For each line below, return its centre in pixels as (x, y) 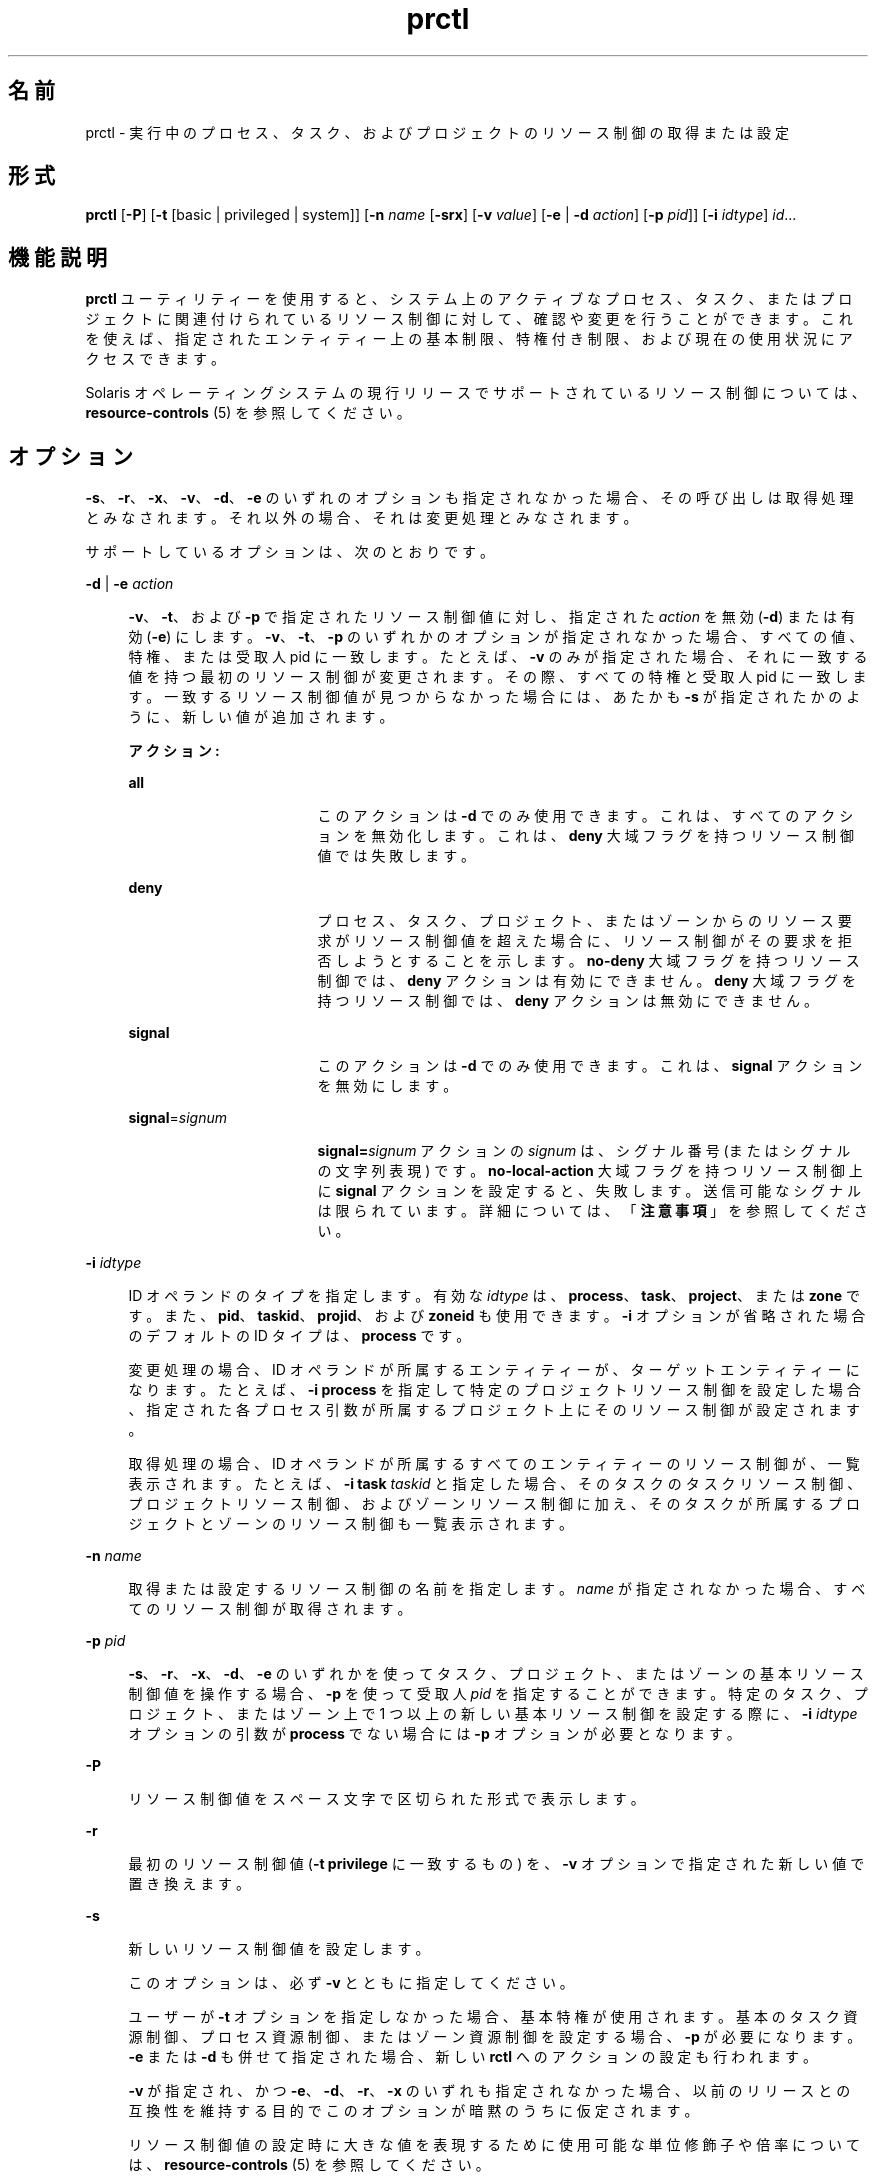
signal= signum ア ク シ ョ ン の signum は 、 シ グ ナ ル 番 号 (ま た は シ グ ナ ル (584, 1151)
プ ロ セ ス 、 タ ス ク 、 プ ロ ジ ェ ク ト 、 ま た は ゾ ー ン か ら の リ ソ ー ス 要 (584, 921)
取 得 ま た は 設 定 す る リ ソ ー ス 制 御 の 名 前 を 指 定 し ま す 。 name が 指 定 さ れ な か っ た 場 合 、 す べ (497, 1589)
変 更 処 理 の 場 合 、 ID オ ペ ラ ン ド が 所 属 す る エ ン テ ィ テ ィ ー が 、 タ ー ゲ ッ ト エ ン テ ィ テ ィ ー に (494, 1370)
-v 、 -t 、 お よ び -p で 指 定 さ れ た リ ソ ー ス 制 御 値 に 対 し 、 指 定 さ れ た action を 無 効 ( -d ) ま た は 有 (492, 617)
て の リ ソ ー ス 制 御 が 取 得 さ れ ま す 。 (270, 1609)
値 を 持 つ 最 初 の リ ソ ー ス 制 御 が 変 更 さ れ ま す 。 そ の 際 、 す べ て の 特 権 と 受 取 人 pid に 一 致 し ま (497, 677)
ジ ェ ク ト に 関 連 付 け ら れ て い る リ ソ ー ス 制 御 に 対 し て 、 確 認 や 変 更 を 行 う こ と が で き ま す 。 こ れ (469, 319)
